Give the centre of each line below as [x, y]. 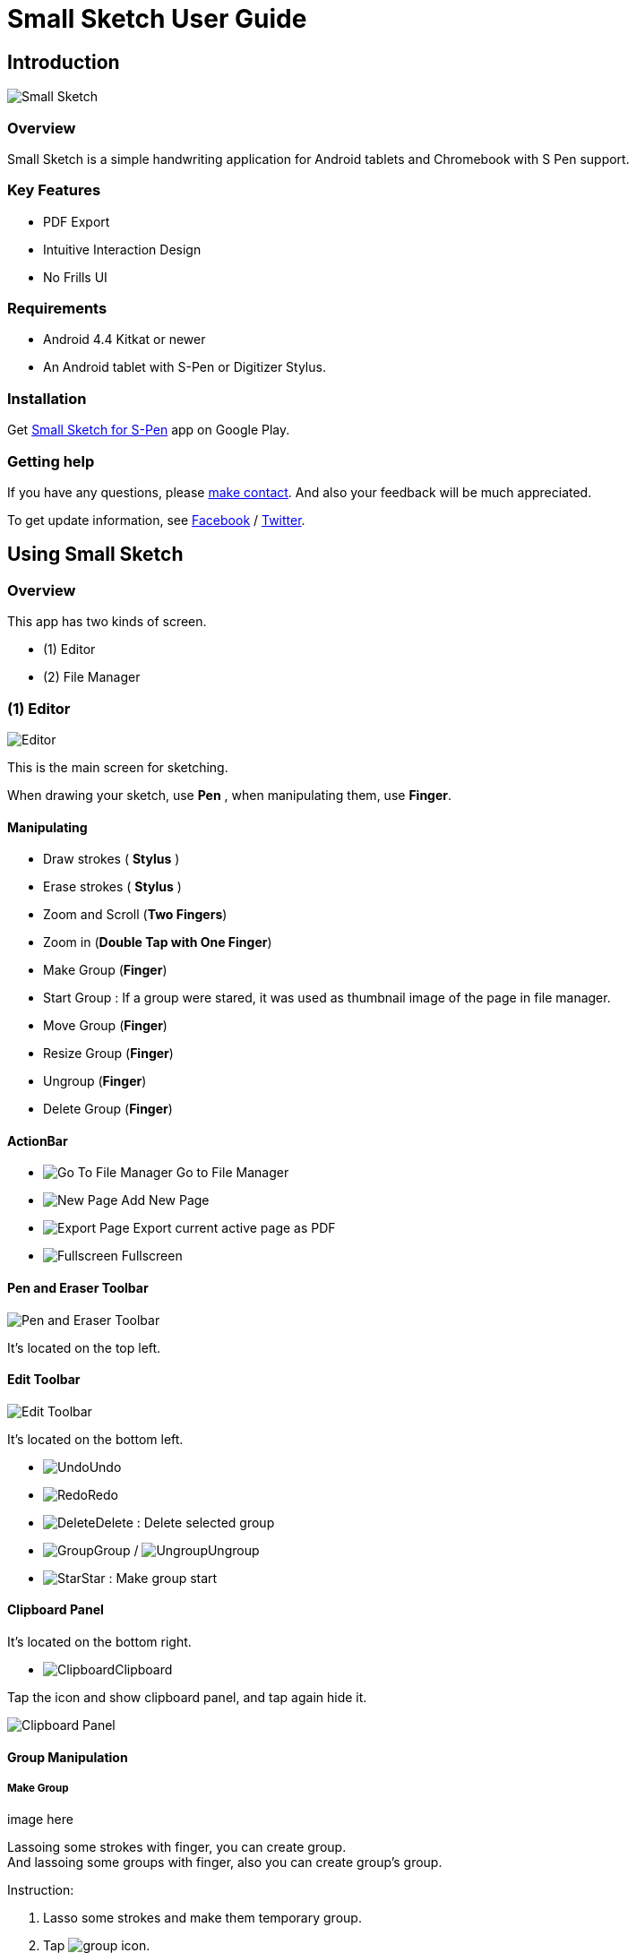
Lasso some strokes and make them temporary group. [202, 1918]
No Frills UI [75, 277]
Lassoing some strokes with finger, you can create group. [177, 1847]
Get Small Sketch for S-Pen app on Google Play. [149, 430]
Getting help [51, 461]
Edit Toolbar [44, 1380]
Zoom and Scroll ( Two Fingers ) [135, 915]
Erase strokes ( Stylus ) [112, 887]
